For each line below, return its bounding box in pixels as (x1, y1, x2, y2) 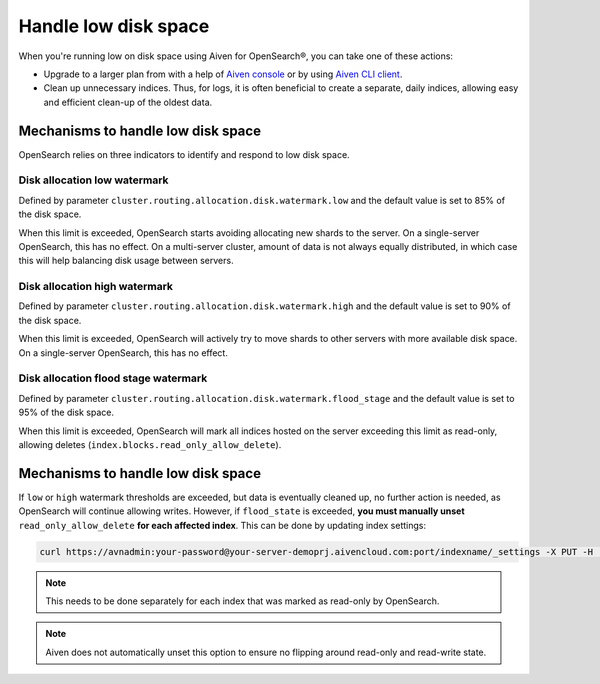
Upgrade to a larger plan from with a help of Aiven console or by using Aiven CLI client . (43, 68, 403, 80)
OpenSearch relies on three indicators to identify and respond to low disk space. (18, 148, 350, 160)
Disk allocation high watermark (18, 280, 174, 294)
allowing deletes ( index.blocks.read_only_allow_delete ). (18, 438, 282, 450)
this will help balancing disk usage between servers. (18, 255, 234, 267)
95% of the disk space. (18, 406, 115, 419)
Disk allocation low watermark (18, 173, 169, 187)
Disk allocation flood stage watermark (18, 371, 208, 385)
